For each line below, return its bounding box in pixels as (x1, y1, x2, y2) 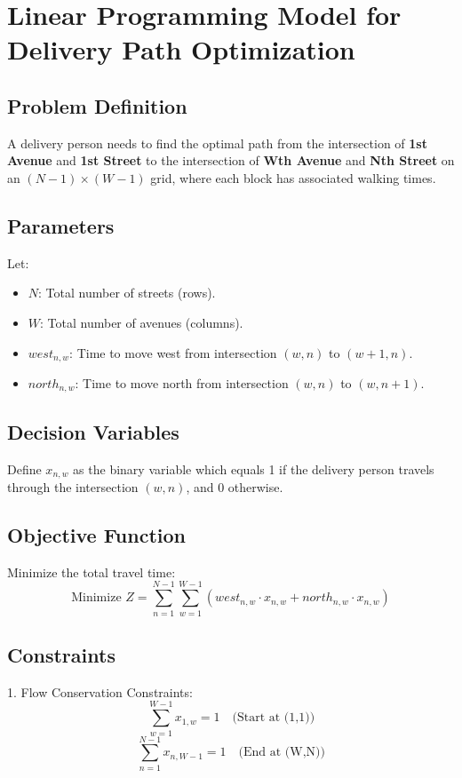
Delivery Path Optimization (7, 31, 355, 67)
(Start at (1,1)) (232, 711, 315, 725)
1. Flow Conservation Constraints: (7, 682, 193, 701)
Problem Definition (7, 91, 187, 119)
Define (7, 459, 42, 478)
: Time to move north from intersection (75, 373, 289, 392)
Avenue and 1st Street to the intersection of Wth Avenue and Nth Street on (7, 151, 455, 170)
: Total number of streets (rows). (38, 283, 216, 302)
